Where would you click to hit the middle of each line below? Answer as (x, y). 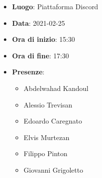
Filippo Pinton (46, 153)
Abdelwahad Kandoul (56, 88)
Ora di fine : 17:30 (41, 55)
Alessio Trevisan (48, 104)
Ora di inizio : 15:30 (43, 39)
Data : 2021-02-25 (38, 23)
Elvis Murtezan (47, 137)
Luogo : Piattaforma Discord (55, 6)
